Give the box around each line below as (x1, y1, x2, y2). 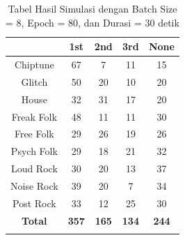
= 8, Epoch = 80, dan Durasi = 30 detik (6, 15, 179, 29)
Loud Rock (10, 161, 58, 176)
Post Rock (13, 195, 56, 210)
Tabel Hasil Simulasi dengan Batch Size (8, 1, 177, 15)
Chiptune (14, 57, 54, 72)
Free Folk (14, 126, 54, 141)
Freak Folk (11, 109, 57, 123)
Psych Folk (10, 144, 58, 158)
